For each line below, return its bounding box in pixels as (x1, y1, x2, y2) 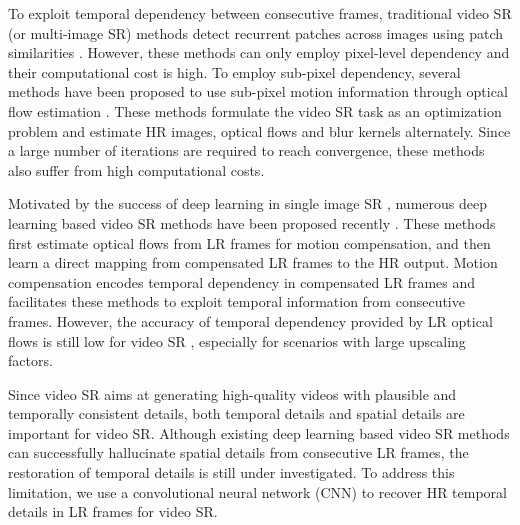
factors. (8, 350, 53, 371)
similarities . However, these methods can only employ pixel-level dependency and (8, 42, 510, 63)
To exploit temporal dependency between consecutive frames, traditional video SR (8, 3, 512, 23)
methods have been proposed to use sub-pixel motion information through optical (8, 81, 508, 102)
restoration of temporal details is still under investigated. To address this (8, 462, 455, 483)
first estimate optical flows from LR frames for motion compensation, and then (8, 232, 491, 253)
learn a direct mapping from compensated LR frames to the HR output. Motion (8, 252, 498, 273)
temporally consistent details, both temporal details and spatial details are (8, 403, 465, 424)
